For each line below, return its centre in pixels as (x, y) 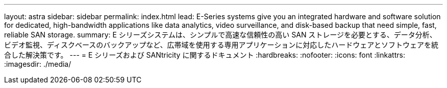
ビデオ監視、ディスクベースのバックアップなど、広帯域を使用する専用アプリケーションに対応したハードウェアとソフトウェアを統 (221, 45)
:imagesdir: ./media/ (38, 64)
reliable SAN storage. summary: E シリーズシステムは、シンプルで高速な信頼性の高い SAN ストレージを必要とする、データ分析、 (220, 35)
